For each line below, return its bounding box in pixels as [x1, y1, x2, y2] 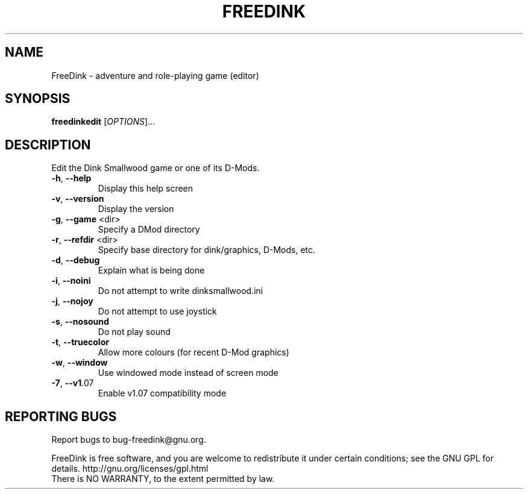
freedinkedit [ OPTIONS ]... [51, 116, 156, 127]
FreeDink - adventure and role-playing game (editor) [51, 70, 259, 81]
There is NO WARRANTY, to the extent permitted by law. [51, 474, 275, 484]
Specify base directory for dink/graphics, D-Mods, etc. [98, 245, 316, 255]
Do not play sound [98, 327, 171, 337]
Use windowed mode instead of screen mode [98, 367, 278, 378]
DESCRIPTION [5, 137, 91, 152]
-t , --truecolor [51, 337, 109, 348]
